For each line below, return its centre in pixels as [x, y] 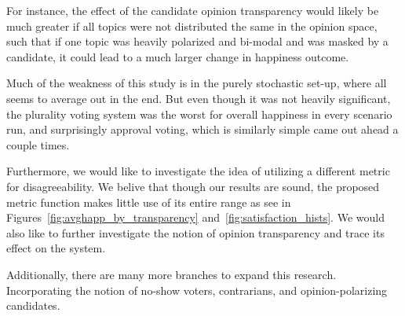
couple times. [38, 144]
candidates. [33, 305]
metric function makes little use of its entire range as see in [149, 202]
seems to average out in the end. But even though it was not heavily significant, [199, 98]
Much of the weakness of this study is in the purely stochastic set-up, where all [197, 83]
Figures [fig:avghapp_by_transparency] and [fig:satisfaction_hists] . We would [195, 217]
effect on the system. [56, 248]
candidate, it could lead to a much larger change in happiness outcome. [178, 56]
